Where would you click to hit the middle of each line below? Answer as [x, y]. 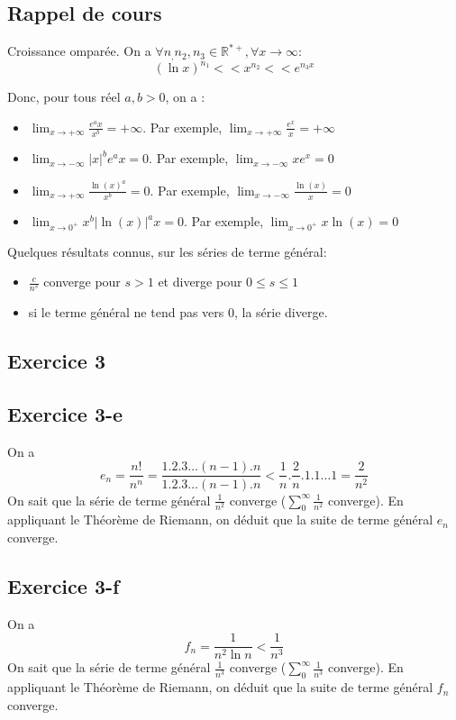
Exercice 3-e [65, 414]
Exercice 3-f [64, 585]
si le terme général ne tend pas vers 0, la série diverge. [178, 312]
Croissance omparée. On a [79, 51]
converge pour [82, 282]
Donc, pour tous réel [64, 97]
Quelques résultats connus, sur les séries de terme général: [167, 251]
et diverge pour [200, 282]
